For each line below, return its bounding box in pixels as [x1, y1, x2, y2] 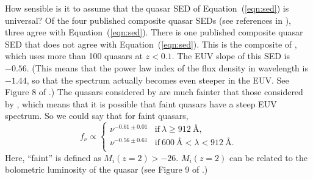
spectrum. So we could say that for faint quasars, [5, 109, 189, 122]
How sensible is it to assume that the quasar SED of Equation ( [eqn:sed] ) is [5, 2, 289, 14]
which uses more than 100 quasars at [5, 49, 143, 62]
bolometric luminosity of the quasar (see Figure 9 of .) [5, 163, 208, 176]
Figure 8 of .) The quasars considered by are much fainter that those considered [5, 85, 303, 98]
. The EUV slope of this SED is [171, 49, 290, 62]
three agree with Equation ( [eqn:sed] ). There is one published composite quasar [5, 26, 303, 38]
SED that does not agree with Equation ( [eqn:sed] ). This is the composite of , [5, 37, 297, 50]
